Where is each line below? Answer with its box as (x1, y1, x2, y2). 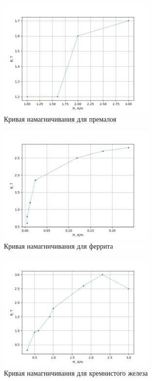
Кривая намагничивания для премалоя (4, 114, 117, 124)
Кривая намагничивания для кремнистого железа (4, 367, 148, 378)
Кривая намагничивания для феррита (4, 240, 113, 251)
